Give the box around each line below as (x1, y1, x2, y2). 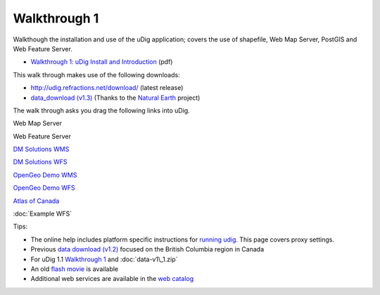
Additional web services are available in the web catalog (30, 275, 194, 283)
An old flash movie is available (30, 264, 119, 273)
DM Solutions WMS (13, 145, 70, 154)
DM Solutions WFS (13, 158, 68, 166)
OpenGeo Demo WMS (13, 171, 77, 179)
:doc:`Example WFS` (13, 209, 72, 218)
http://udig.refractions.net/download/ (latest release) (30, 84, 184, 92)
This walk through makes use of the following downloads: (13, 70, 180, 79)
